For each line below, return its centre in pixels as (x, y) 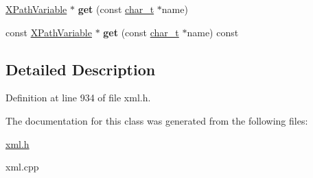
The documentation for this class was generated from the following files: (157, 120)
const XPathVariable (49, 32)
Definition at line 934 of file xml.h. (78, 98)
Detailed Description (81, 69)
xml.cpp (22, 167)
